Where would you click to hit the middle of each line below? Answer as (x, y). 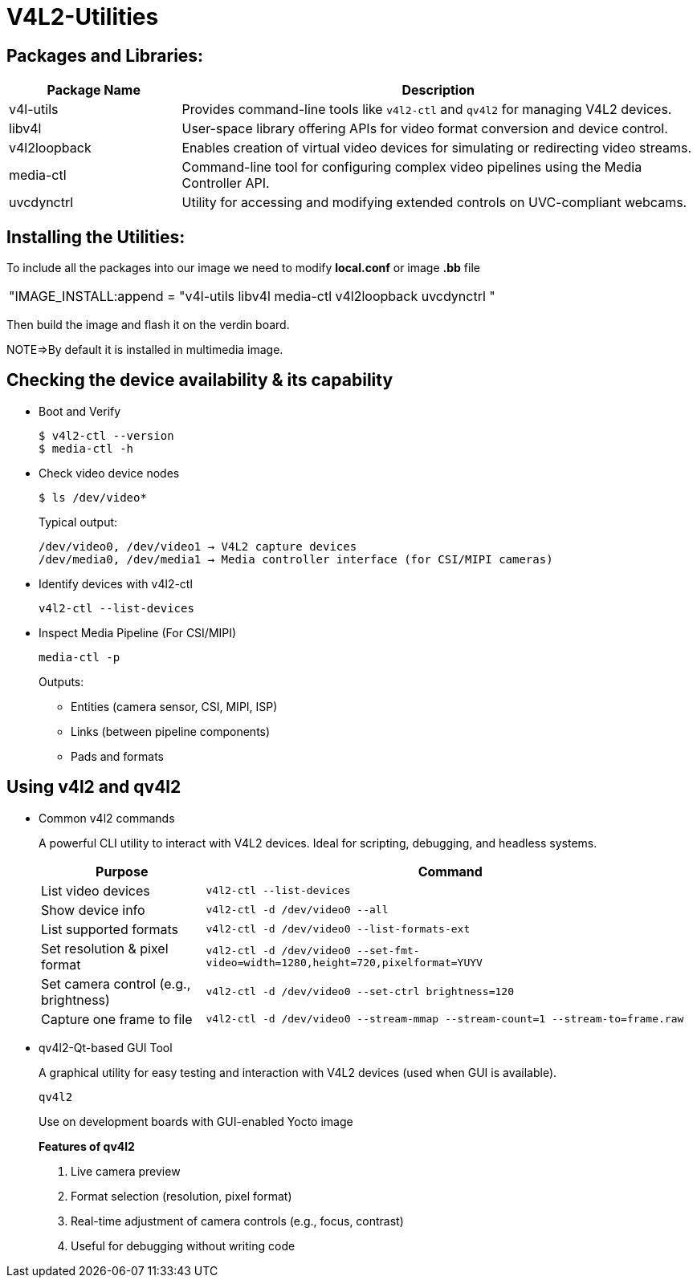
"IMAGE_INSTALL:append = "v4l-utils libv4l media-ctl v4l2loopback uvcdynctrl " (252, 297)
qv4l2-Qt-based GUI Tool (106, 1047)
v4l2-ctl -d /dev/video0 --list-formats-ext (338, 929)
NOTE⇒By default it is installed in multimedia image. (145, 350)
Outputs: (61, 681)
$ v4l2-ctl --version (106, 435)
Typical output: (78, 522)
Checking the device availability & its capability (200, 380)
